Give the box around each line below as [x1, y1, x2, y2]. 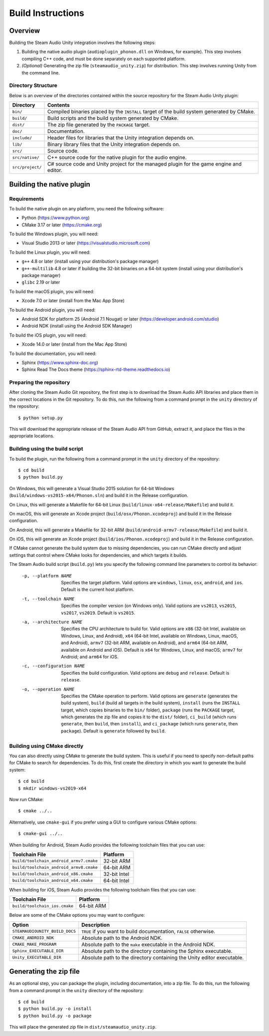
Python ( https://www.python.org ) [21, 215, 90, 221]
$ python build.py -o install [18, 1006, 92, 1012]
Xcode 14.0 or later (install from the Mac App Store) [21, 342, 127, 347]
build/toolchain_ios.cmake [12, 903, 74, 908]
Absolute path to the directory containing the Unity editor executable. [81, 954, 244, 961]
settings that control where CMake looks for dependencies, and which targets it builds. [9, 552, 188, 558]
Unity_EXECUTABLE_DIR [12, 955, 62, 960]
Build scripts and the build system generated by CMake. [47, 115, 179, 122]
